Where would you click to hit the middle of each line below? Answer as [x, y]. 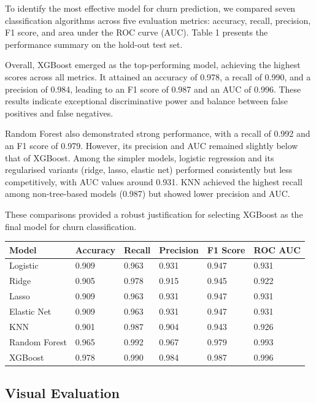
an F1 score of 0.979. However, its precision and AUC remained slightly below [152, 145]
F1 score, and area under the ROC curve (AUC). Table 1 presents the [137, 32]
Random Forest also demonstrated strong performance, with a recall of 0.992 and [158, 133]
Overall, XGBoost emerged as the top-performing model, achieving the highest [153, 65]
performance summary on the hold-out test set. [94, 44]
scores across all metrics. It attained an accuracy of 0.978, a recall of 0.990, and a [158, 76]
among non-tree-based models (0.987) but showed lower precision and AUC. [148, 194]
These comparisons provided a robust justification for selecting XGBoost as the [154, 214]
